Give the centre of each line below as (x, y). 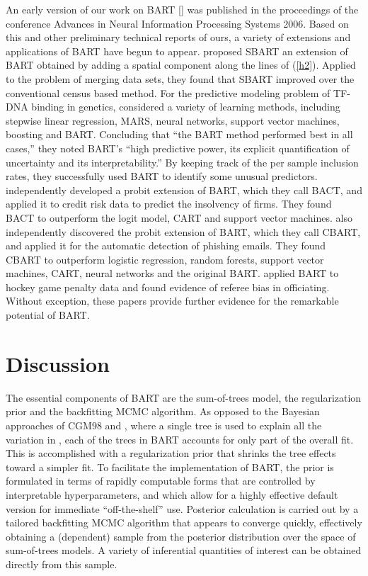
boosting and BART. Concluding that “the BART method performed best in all (179, 134)
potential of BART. (48, 315)
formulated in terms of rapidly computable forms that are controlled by (161, 481)
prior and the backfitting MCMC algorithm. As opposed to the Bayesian (163, 411)
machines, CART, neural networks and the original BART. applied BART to (172, 273)
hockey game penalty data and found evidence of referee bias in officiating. (168, 287)
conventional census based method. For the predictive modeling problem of (168, 92)
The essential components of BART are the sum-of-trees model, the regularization (184, 397)
